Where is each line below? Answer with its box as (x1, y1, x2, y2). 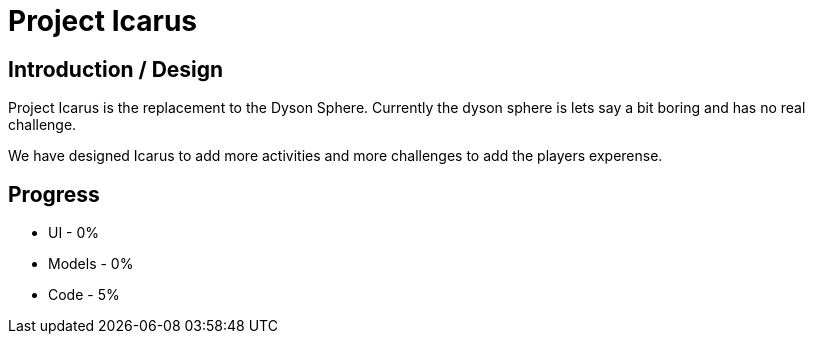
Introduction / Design (8, 56, 224, 82)
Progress (8, 181, 100, 207)
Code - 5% (48, 286, 120, 304)
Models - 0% (48, 255, 134, 273)
